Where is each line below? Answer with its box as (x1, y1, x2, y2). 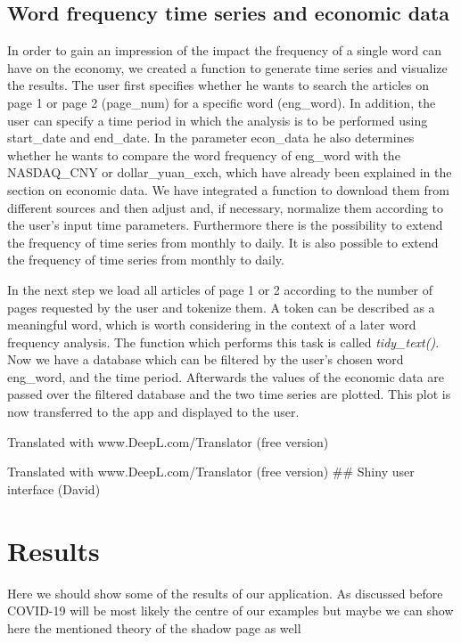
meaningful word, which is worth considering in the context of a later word (7, 315, 416, 334)
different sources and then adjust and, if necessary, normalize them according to (7, 198, 444, 216)
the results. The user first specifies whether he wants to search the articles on (7, 76, 429, 94)
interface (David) (7, 479, 101, 498)
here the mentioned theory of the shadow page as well (7, 618, 301, 637)
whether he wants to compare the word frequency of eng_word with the (7, 145, 400, 164)
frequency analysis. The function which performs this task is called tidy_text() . (7, 332, 440, 351)
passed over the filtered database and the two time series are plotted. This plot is (7, 385, 451, 403)
